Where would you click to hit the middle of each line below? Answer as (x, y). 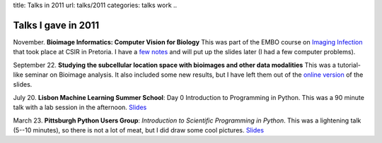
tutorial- (349, 65)
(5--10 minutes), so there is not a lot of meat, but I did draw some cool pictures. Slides (139, 130)
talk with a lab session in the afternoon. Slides (80, 107)
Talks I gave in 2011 (56, 25)
